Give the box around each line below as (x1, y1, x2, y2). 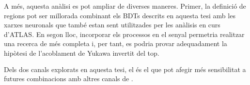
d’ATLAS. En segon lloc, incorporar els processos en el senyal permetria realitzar (4, 29, 245, 39)
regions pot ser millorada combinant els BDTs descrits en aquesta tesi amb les (4, 10, 235, 20)
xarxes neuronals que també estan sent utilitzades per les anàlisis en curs (4, 20, 220, 30)
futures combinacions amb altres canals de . (4, 73, 133, 84)
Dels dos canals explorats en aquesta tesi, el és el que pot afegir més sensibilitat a (4, 64, 246, 74)
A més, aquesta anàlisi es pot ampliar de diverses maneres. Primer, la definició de (4, 1, 246, 11)
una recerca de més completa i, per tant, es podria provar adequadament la (4, 38, 227, 49)
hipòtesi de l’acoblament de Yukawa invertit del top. (4, 48, 159, 58)
